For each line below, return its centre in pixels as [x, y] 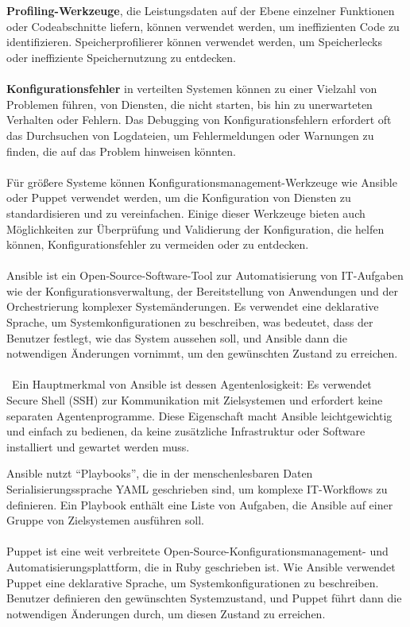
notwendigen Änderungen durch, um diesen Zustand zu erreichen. [166, 613]
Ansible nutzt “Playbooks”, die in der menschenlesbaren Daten [160, 473]
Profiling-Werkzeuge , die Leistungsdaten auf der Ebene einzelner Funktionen [201, 11]
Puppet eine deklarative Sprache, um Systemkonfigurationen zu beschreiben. [193, 582]
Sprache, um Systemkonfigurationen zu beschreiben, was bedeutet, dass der [190, 322]
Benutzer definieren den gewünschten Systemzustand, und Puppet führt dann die [204, 598]
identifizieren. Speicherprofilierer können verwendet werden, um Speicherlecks [194, 42]
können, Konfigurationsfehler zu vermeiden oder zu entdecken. [158, 244]
